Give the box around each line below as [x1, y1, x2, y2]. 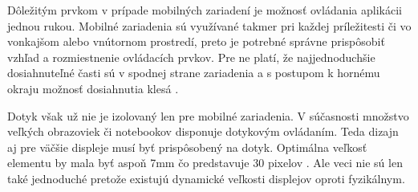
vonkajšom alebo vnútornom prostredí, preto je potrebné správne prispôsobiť [7, 33, 385, 50]
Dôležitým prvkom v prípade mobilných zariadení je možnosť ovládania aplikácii [7, 2, 402, 18]
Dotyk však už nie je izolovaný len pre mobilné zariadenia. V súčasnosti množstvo [7, 107, 409, 124]
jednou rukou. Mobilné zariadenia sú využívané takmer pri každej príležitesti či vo [7, 17, 412, 34]
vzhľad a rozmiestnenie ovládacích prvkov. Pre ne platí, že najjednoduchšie [7, 48, 375, 65]
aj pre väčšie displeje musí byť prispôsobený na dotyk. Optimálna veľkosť [7, 138, 367, 155]
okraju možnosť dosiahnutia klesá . [7, 80, 179, 96]
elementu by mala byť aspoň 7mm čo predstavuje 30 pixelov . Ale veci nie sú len [7, 154, 403, 171]
